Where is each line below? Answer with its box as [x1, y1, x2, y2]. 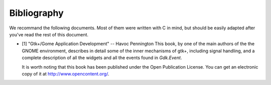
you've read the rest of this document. [9, 31, 89, 37]
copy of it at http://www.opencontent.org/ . [22, 71, 109, 77]
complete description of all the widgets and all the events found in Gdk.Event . [22, 55, 182, 61]
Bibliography [9, 7, 64, 18]
